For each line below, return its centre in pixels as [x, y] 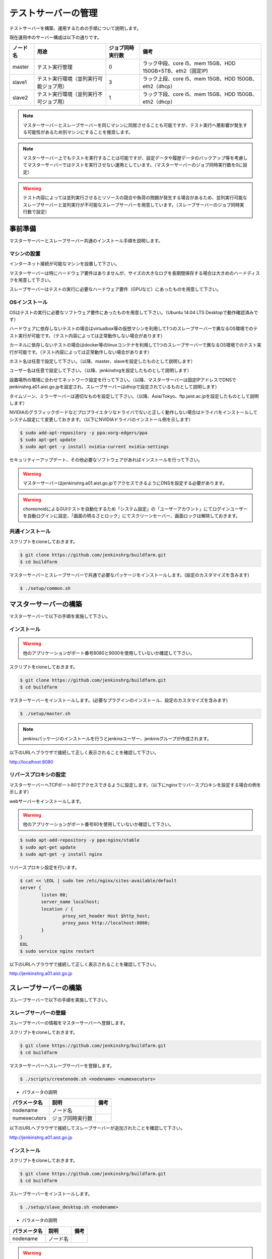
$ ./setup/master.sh [45, 714]
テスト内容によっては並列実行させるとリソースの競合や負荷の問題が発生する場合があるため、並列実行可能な [135, 198]
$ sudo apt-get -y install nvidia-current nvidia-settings [94, 447]
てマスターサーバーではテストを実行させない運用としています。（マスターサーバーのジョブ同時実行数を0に [133, 165]
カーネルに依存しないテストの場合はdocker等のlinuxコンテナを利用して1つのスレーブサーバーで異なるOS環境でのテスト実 [135, 345]
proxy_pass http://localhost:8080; [106, 923]
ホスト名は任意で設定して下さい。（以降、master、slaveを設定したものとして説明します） [102, 361]
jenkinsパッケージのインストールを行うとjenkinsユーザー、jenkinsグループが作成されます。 [117, 738]
